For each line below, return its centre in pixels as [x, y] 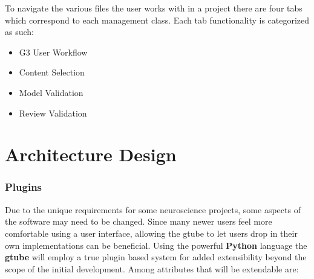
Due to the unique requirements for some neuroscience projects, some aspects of [153, 209]
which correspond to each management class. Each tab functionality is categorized [157, 20]
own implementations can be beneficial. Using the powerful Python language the [156, 245]
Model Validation [51, 92]
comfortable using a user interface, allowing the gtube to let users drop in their [151, 233]
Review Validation [53, 113]
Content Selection [52, 72]
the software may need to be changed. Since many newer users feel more [139, 221]
